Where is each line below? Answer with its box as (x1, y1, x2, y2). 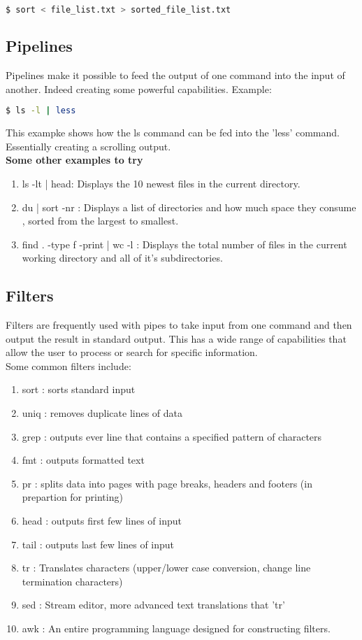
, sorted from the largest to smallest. (22, 213, 179, 228)
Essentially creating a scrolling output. (6, 138, 171, 153)
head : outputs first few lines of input (22, 513, 182, 528)
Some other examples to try (6, 152, 143, 167)
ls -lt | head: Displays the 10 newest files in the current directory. (22, 176, 301, 190)
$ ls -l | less (6, 106, 76, 116)
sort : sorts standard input (22, 382, 136, 397)
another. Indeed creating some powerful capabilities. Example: (6, 81, 272, 96)
